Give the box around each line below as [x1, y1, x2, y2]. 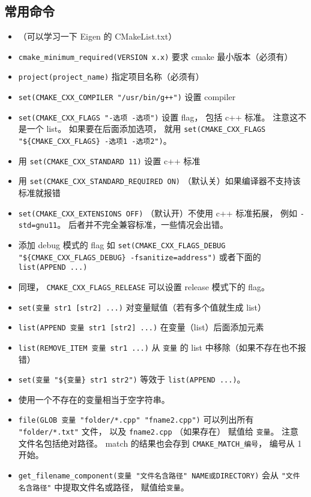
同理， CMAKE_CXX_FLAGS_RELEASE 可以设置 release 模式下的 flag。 [18, 280, 270, 293]
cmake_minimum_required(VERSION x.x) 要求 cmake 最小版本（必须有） [18, 50, 293, 62]
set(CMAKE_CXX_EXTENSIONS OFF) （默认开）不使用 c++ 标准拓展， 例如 [18, 206, 298, 219]
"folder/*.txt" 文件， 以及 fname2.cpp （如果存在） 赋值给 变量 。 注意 [18, 425, 299, 438]
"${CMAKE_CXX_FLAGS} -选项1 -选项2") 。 [18, 134, 172, 147]
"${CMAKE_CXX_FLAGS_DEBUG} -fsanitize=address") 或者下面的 [18, 250, 261, 263]
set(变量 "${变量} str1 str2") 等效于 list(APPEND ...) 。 [18, 373, 246, 385]
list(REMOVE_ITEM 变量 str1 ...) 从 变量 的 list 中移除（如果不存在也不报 [18, 341, 306, 353]
